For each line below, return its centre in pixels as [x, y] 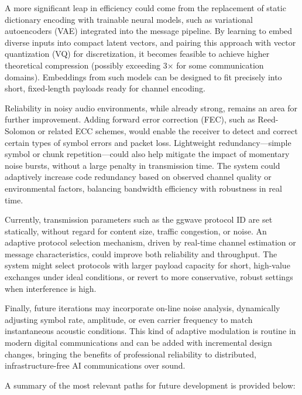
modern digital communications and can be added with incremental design [138, 343]
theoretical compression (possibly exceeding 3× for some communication [134, 65]
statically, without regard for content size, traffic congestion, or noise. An [136, 231]
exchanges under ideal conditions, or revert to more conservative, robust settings [149, 277]
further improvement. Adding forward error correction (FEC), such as [130, 119]
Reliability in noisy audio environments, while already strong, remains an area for [151, 108]
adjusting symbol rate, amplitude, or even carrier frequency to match [129, 319]
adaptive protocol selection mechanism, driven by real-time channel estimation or [150, 242]
